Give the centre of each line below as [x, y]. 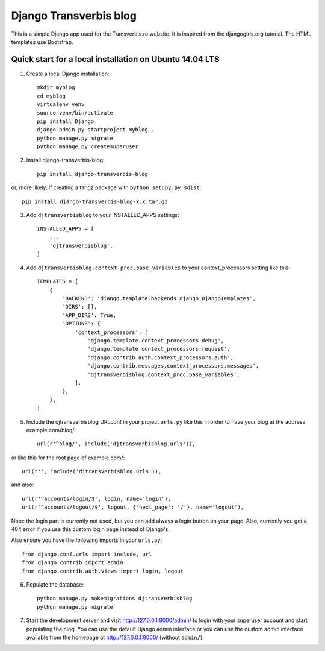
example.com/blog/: [51, 430]
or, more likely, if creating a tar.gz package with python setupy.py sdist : [106, 187]
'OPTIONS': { [81, 324]
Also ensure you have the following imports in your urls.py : [87, 540]
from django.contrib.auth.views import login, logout [103, 571]
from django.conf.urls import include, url [87, 554]
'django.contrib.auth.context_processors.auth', [161, 357]
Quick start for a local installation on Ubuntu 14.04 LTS [115, 59]
